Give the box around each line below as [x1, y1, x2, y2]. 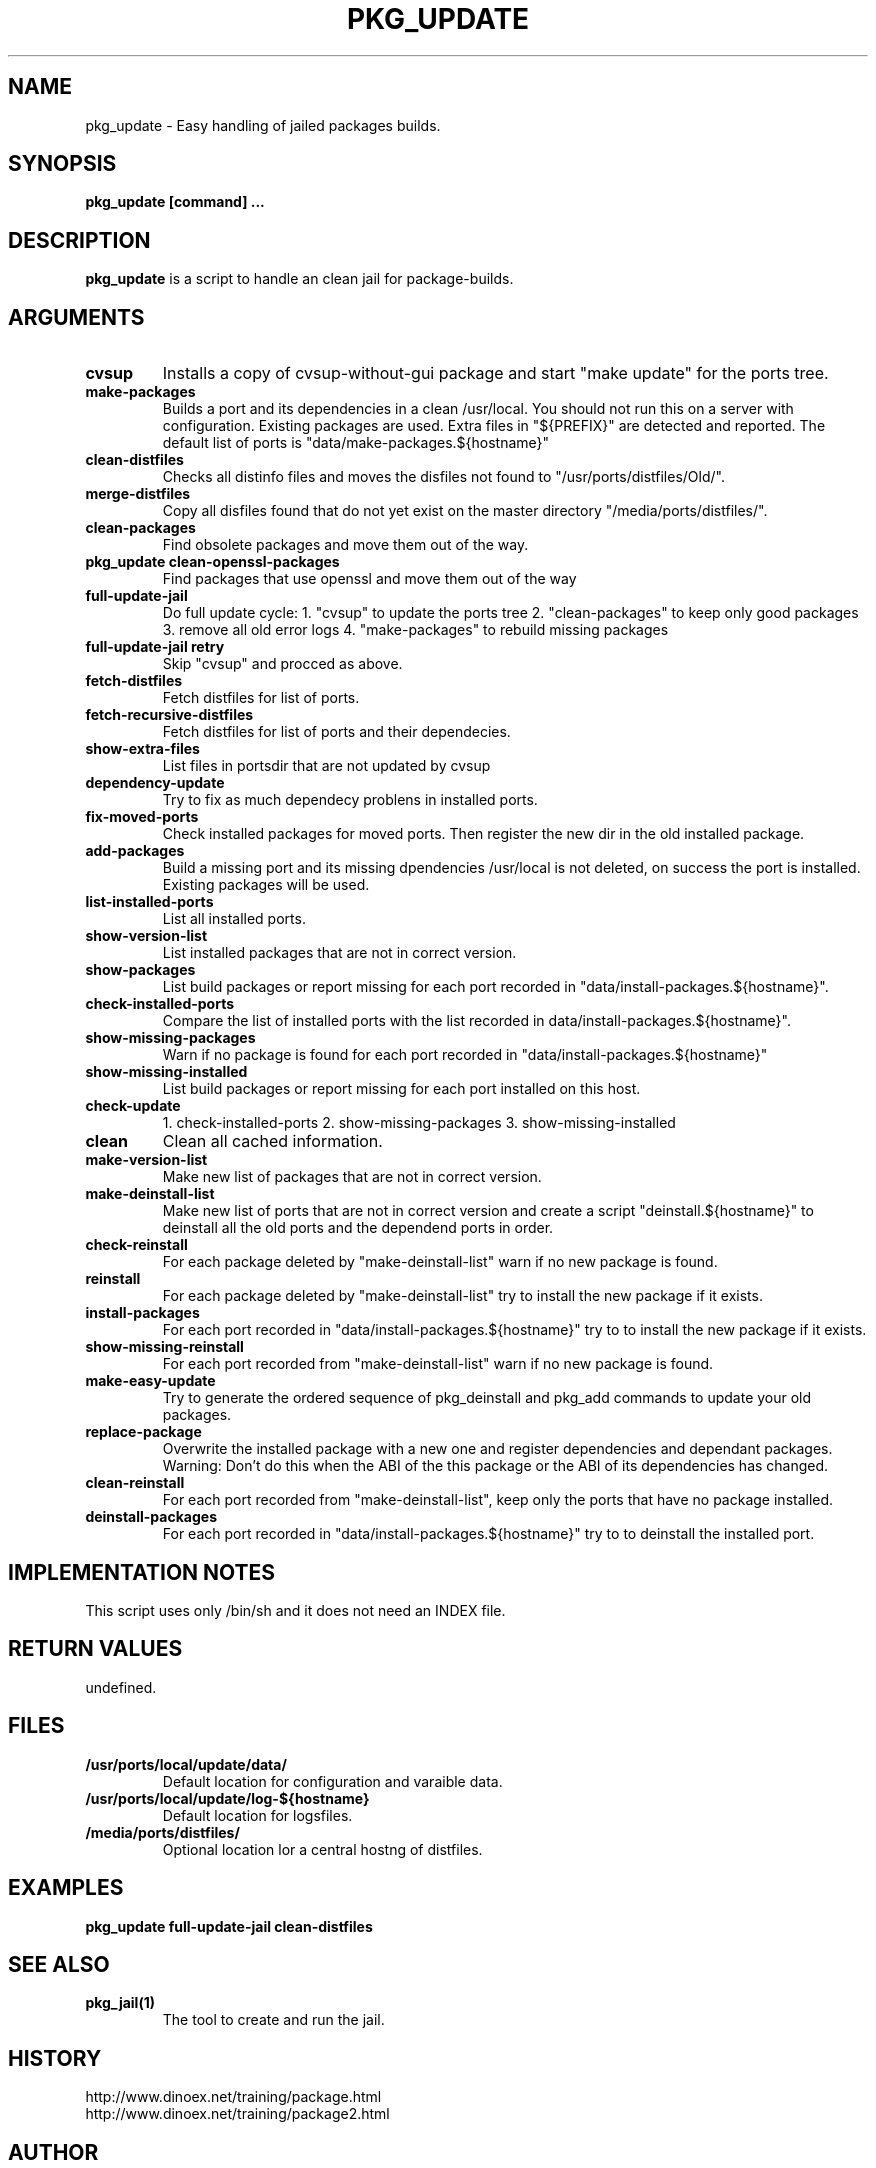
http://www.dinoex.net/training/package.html [85, 2088, 382, 2106]
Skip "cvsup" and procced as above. [162, 655, 403, 673]
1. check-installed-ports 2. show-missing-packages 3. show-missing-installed [162, 1114, 676, 1132]
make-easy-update [85, 1372, 216, 1390]
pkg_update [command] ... [85, 193, 265, 211]
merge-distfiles [85, 485, 191, 503]
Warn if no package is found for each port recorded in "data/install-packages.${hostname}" [162, 1046, 768, 1064]
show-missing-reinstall [85, 1338, 244, 1356]
